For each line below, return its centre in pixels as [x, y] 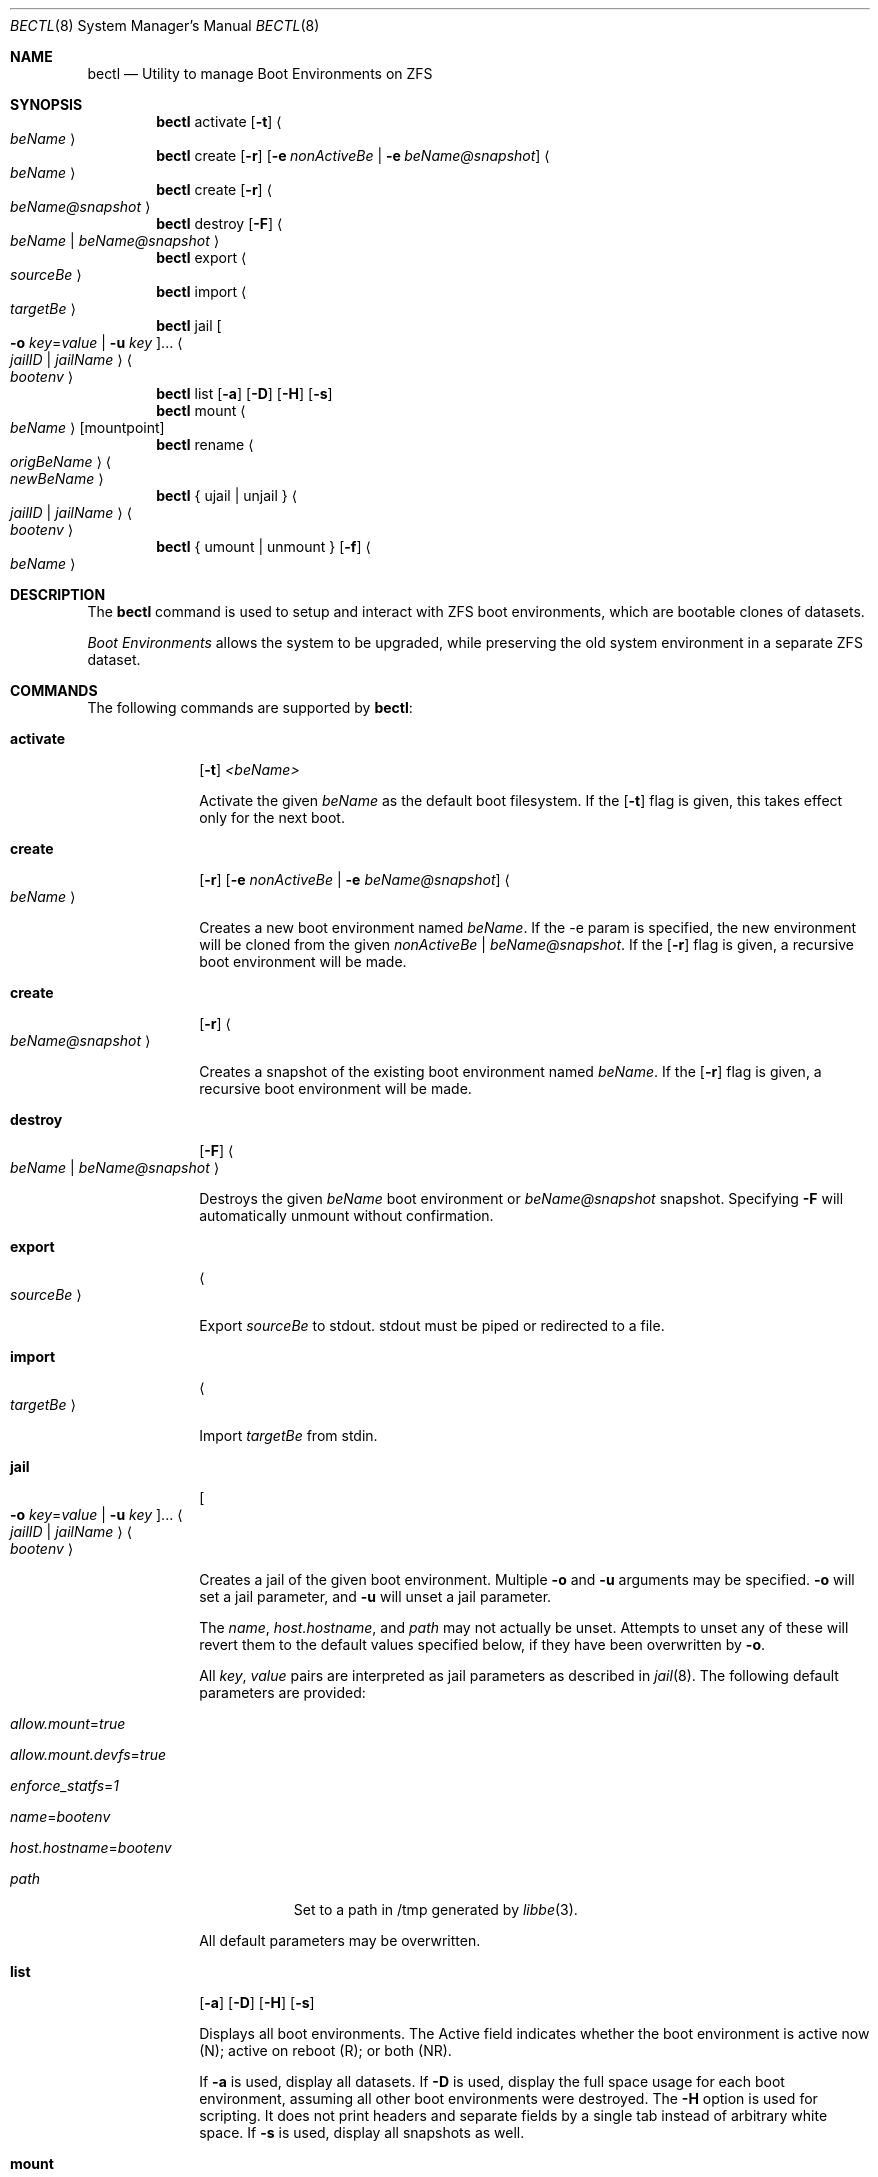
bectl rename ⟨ [205, 444]
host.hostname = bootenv [91, 1847]
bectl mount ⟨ [201, 410]
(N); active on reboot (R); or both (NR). [325, 2050]
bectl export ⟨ [201, 257]
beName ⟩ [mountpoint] [87, 427]
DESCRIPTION [58, 594]
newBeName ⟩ [57, 478]
